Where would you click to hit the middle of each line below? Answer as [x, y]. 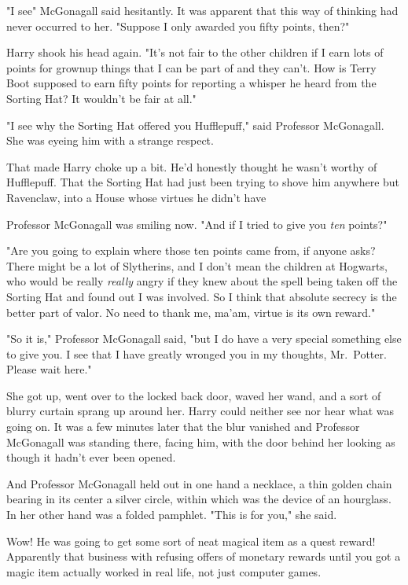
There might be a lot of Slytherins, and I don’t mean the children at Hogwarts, [197, 265]
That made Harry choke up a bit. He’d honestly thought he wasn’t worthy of [192, 166]
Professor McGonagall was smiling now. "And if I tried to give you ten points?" [197, 224]
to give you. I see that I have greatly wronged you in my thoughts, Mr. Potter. [197, 353]
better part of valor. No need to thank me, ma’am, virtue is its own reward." [191, 312]
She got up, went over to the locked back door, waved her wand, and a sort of [194, 395]
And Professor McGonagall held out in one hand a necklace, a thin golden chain [199, 483]
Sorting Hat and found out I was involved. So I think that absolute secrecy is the [202, 296]
